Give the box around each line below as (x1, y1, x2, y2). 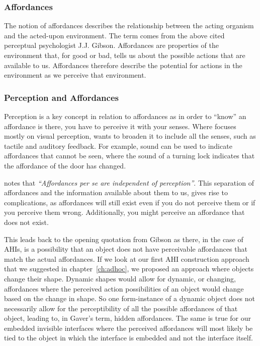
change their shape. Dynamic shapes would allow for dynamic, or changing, (4, 273, 236, 283)
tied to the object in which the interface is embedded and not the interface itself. (4, 332, 253, 343)
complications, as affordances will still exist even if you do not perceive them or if (4, 197, 255, 207)
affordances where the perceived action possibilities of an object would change (4, 283, 244, 294)
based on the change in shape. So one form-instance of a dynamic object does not (4, 293, 255, 304)
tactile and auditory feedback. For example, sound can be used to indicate (4, 140, 232, 151)
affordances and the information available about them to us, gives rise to (4, 187, 228, 198)
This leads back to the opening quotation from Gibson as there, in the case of (4, 234, 243, 244)
